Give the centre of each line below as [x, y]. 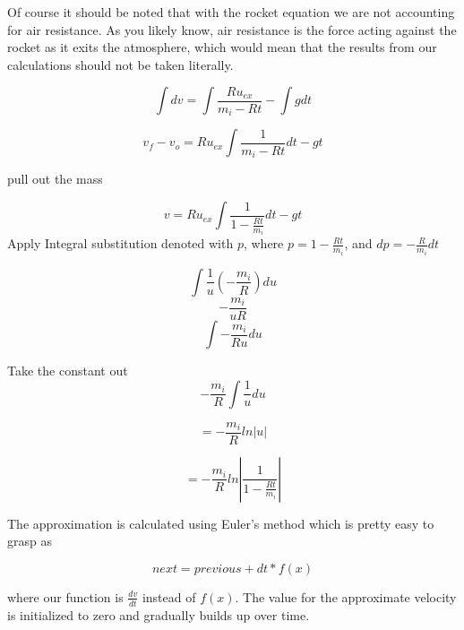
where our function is [65, 596]
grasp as [30, 541]
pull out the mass [55, 179]
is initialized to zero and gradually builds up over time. [159, 614]
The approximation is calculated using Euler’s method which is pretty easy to [221, 523]
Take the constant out [68, 371]
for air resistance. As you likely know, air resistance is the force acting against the [232, 29]
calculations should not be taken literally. [120, 64]
